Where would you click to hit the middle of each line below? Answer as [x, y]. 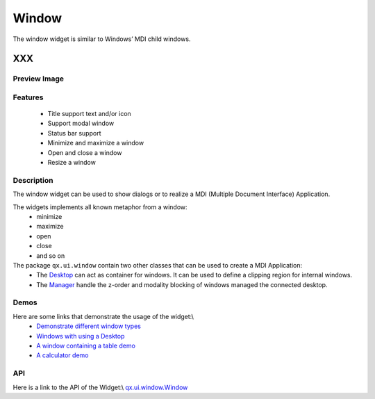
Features [28, 97]
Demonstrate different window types [89, 326]
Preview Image [38, 79]
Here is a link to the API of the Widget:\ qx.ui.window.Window [100, 387]
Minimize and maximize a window [96, 143]
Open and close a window [85, 152]
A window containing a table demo [86, 345]
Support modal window [81, 123]
